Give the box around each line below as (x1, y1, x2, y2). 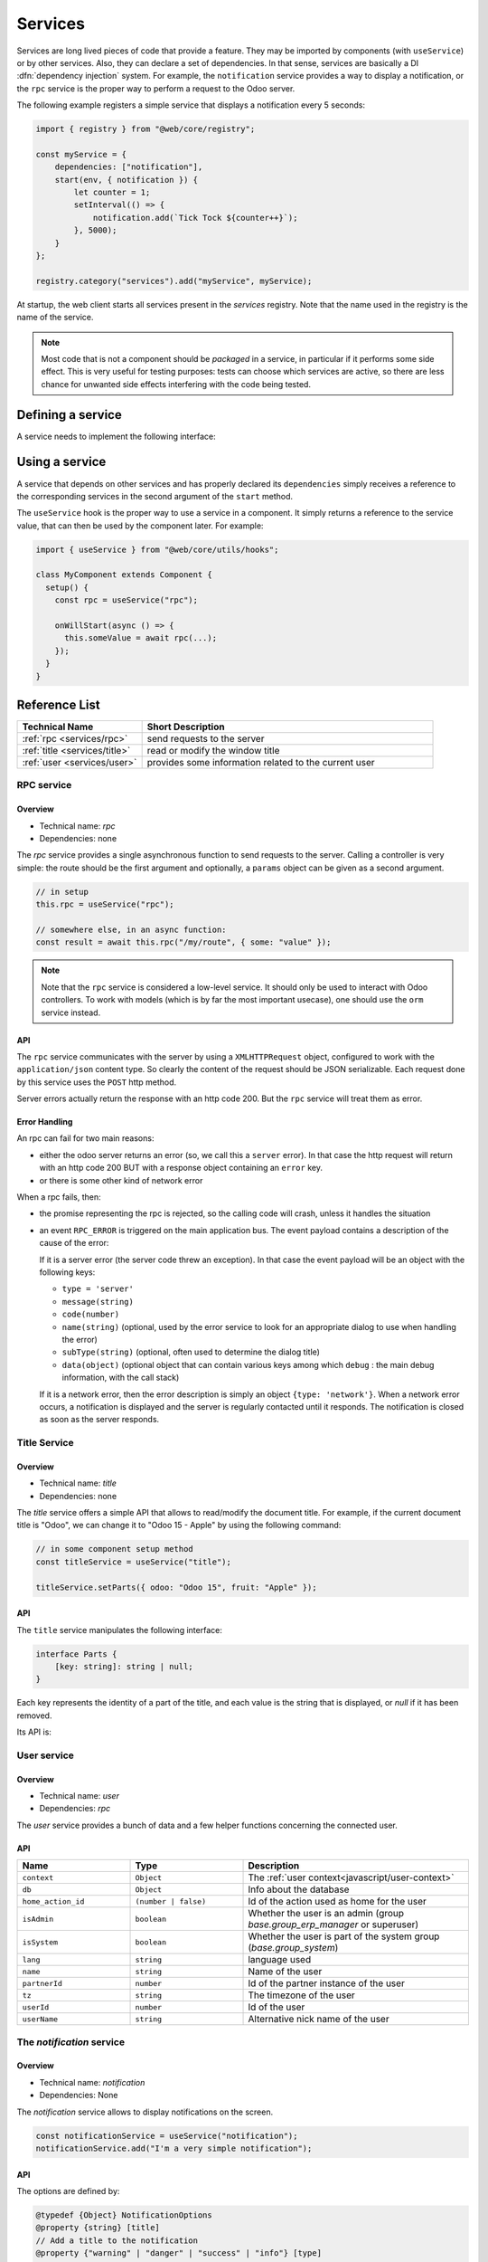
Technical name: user (39, 1791, 119, 1801)
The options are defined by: (16, 2185, 120, 2196)
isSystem (22, 1937, 59, 1947)
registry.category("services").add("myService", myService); (35, 276, 313, 286)
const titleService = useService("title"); (35, 1556, 232, 1567)
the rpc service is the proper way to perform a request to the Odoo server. (16, 82, 296, 94)
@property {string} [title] (35, 2222, 160, 2233)
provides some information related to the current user (146, 756, 375, 769)
